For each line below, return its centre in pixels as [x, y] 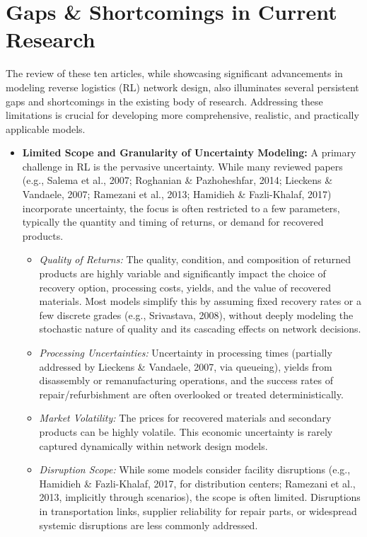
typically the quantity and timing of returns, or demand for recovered [173, 222]
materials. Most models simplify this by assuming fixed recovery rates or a [200, 301]
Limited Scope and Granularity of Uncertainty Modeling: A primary [189, 152]
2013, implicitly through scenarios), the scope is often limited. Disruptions [200, 497]
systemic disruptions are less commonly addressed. [148, 525]
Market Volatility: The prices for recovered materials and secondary [185, 418]
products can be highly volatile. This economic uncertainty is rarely [186, 431]
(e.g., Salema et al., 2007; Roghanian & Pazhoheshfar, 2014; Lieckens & [177, 180]
